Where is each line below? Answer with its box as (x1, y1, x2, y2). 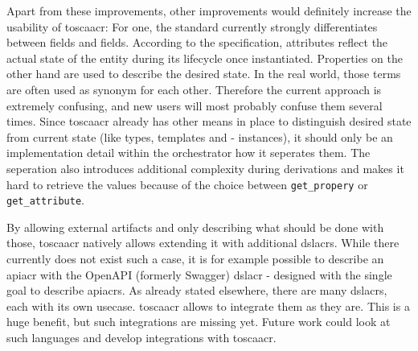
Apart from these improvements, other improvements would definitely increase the (6, 2, 412, 19)
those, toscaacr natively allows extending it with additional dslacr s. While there (6, 234, 400, 251)
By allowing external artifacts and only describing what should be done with (6, 218, 384, 235)
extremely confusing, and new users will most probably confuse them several (6, 97, 383, 114)
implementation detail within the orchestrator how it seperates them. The (6, 144, 371, 161)
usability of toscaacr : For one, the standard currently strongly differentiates (6, 18, 378, 35)
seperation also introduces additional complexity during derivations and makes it (6, 159, 404, 176)
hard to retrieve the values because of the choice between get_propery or (6, 175, 368, 192)
